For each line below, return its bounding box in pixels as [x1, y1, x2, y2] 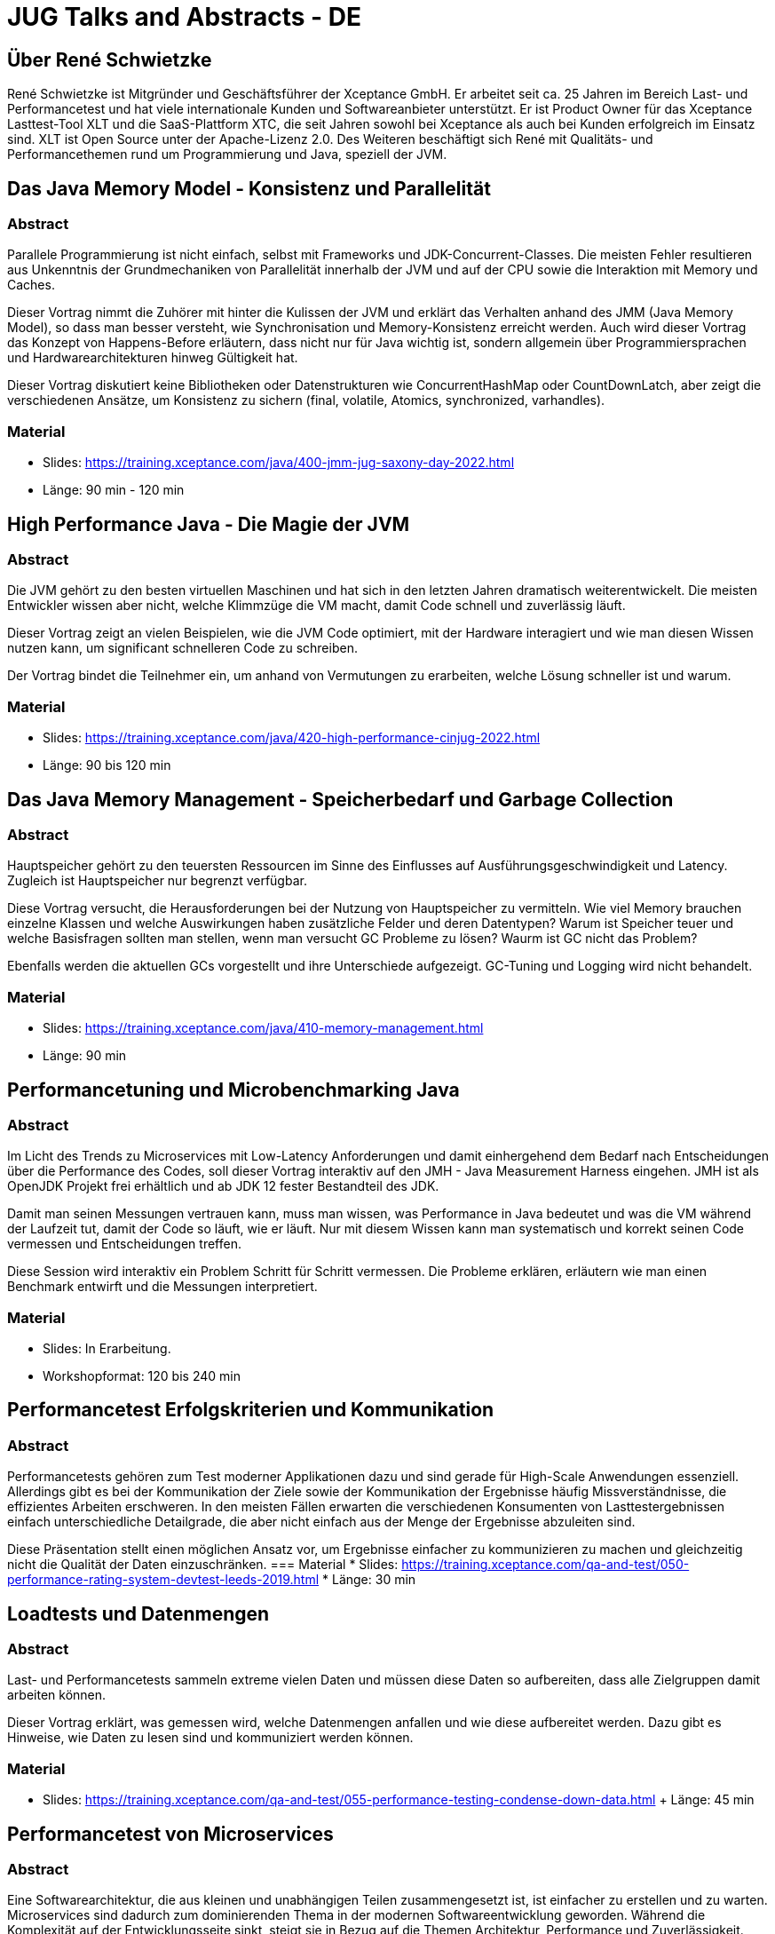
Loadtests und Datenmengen [7, 1602, 270, 1625]
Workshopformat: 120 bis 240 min [43, 1368, 241, 1384]
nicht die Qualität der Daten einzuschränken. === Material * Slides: [7, 1557, 399, 1573]
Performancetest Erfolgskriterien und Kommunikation [7, 1399, 494, 1422]
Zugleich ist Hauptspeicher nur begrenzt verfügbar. [7, 873, 307, 889]
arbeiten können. [7, 1687, 107, 1703]
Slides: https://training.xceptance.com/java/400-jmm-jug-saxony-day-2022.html [43, 455, 515, 471]
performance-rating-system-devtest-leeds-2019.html [7, 1572, 320, 1588]
